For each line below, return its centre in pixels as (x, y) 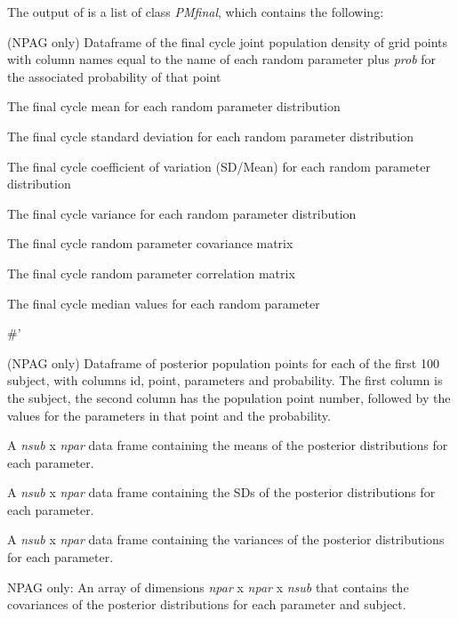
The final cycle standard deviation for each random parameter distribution (210, 136)
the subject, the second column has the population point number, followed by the (229, 397)
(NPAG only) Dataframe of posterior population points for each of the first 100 (223, 362)
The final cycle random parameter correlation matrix (151, 273)
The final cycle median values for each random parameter (164, 303)
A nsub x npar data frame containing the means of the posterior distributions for (228, 445)
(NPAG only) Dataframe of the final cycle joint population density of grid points (228, 41)
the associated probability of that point (114, 76)
